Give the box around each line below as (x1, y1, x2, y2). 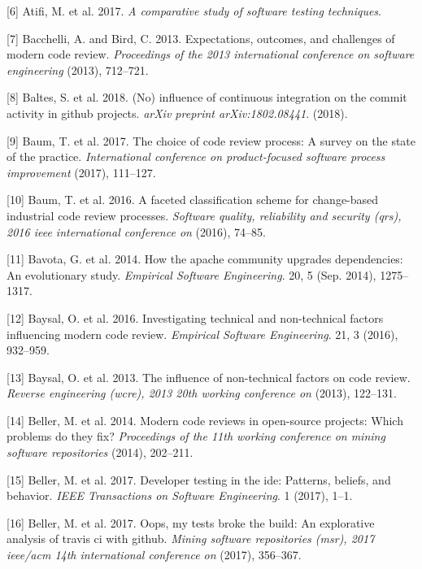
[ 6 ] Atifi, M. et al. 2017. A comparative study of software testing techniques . (7, 2, 382, 19)
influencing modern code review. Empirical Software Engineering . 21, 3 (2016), (7, 325, 398, 342)
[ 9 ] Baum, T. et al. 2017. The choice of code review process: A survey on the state (7, 132, 416, 149)
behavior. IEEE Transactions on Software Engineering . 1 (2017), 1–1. (7, 487, 353, 504)
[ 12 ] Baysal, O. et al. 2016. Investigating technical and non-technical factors (7, 309, 384, 326)
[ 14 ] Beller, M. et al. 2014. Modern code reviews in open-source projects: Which (7, 411, 403, 428)
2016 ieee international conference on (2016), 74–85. (7, 223, 266, 240)
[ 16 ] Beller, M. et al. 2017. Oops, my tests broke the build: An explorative (7, 514, 375, 531)
